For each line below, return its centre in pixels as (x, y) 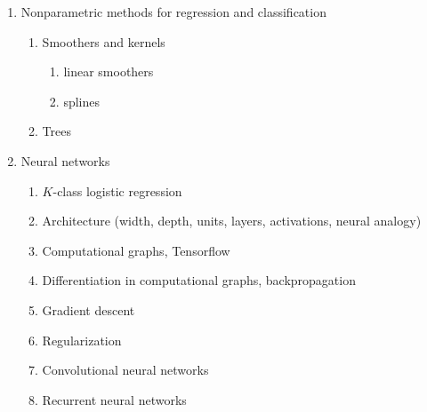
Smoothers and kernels (104, 41)
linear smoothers (109, 71)
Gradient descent (89, 309)
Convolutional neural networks (125, 370)
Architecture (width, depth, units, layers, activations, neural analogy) (232, 221)
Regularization (82, 340)
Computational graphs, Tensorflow (136, 250)
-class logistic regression (117, 190)
